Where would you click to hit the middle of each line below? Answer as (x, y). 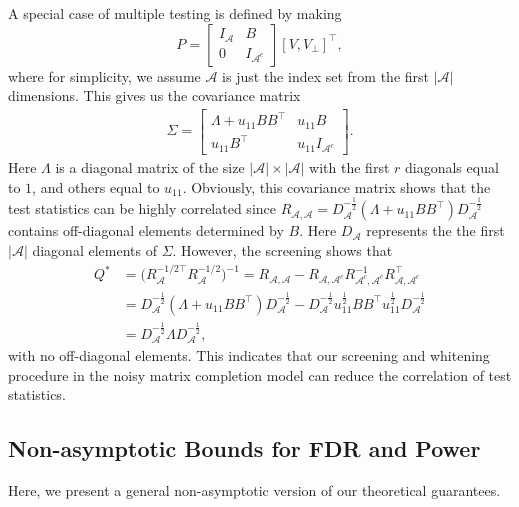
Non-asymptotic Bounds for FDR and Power (244, 448)
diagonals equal (452, 167)
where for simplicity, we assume (104, 75)
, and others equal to (96, 186)
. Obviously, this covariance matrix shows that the (336, 186)
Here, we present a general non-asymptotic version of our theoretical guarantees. (254, 490)
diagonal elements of (94, 249)
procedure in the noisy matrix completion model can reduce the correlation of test (260, 374)
